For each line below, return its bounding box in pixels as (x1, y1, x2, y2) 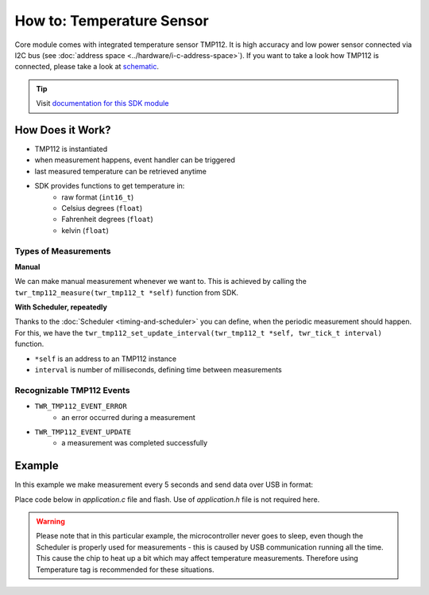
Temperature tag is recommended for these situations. (36, 565, 214, 574)
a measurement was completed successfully (61, 438, 208, 448)
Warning (36, 517, 65, 527)
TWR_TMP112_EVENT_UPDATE (34, 427, 131, 437)
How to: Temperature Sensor (14, 12, 210, 29)
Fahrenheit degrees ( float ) (61, 215, 154, 224)
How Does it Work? (14, 123, 111, 137)
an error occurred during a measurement (61, 412, 196, 422)
